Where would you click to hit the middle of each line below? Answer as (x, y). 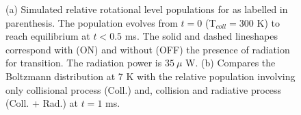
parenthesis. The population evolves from (92, 22)
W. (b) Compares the (231, 63)
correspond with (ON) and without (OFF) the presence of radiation (148, 49)
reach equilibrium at (48, 36)
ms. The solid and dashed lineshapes (201, 36)
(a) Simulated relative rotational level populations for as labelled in (147, 9)
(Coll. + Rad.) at (42, 103)
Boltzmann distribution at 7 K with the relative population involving (150, 76)
